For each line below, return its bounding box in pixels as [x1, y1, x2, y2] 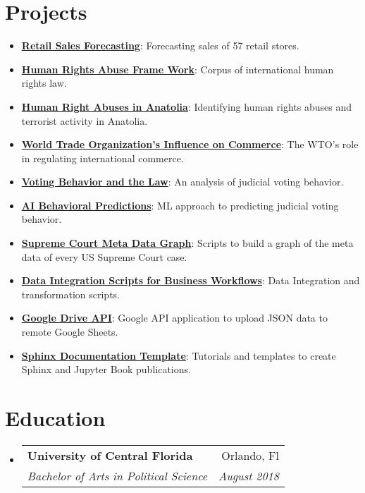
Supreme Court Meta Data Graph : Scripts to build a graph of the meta [21, 236, 354, 250]
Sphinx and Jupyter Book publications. [21, 362, 191, 377]
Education [5, 403, 106, 432]
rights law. [21, 75, 67, 90]
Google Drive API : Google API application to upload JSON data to [21, 310, 328, 325]
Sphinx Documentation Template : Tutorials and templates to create [21, 348, 336, 363]
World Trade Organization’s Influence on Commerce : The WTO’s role [21, 137, 359, 152]
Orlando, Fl [221, 446, 279, 463]
